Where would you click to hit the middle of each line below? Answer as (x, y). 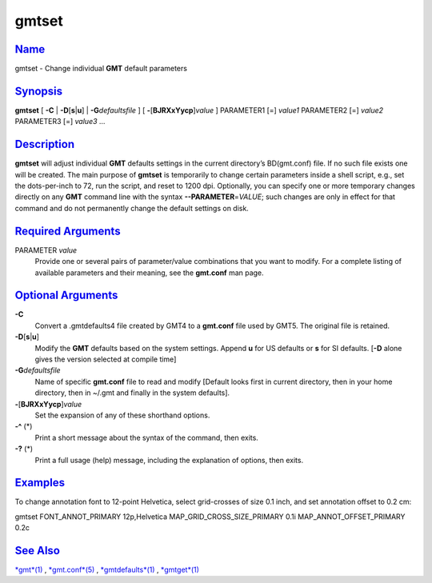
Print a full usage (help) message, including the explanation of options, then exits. (169, 460)
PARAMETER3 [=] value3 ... (60, 122)
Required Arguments (68, 231)
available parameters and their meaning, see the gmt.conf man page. (149, 273)
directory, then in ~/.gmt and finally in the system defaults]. (132, 393)
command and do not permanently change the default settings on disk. (132, 208)
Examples (40, 483)
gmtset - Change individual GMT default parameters (101, 69)
